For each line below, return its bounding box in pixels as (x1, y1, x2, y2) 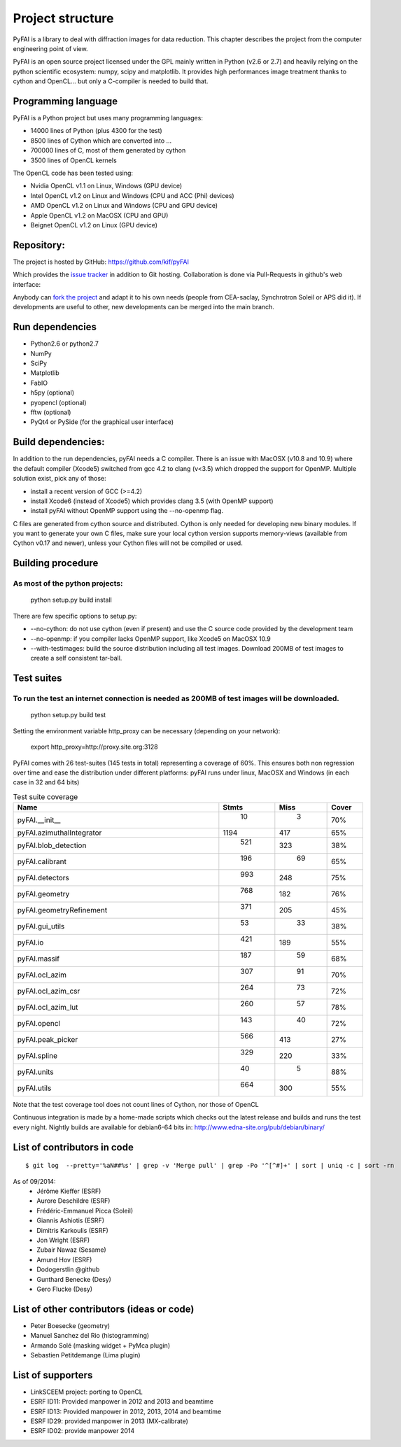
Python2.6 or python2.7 (30, 339, 99, 348)
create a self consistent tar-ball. (30, 654, 122, 663)
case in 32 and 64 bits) (13, 778, 80, 786)
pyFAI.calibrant (17, 857, 66, 867)
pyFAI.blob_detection (17, 840, 87, 850)
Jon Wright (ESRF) (36, 1236, 90, 1244)
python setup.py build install (30, 595, 112, 605)
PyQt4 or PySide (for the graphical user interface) (30, 418, 174, 426)
